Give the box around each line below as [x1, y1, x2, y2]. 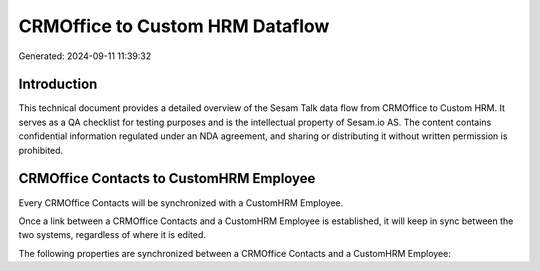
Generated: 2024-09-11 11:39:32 [18, 50, 152, 62]
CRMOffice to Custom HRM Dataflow [18, 15, 330, 37]
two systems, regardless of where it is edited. [18, 229, 207, 241]
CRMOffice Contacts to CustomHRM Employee [18, 170, 316, 187]
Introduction [18, 76, 98, 93]
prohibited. [18, 144, 64, 156]
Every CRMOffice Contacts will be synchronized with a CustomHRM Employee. [18, 196, 344, 209]
